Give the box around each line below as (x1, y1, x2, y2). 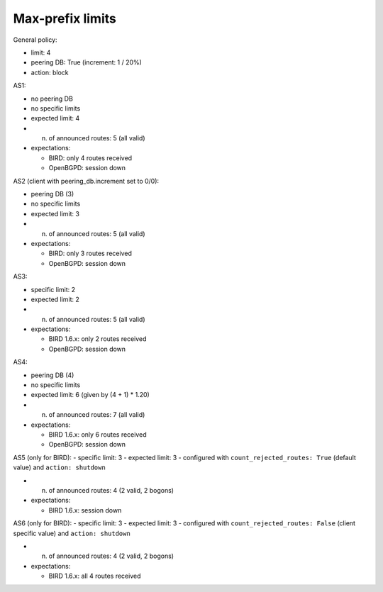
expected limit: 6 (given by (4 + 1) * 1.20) (30, 391, 150, 399)
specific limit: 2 (30, 285, 76, 294)
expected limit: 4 (30, 114, 80, 123)
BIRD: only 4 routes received (48, 153, 133, 162)
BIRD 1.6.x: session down (48, 506, 122, 514)
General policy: (13, 35, 57, 44)
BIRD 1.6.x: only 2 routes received (48, 335, 147, 343)
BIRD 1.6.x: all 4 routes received (48, 571, 141, 581)
